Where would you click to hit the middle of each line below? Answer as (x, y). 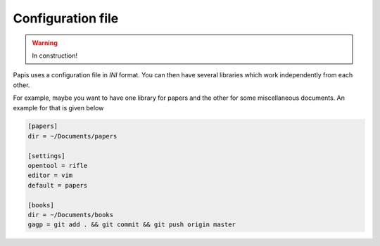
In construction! (55, 56)
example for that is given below (58, 108)
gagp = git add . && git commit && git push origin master (132, 225)
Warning (45, 43)
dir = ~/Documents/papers (72, 136)
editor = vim (50, 175)
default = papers (58, 185)
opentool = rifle (58, 166)
